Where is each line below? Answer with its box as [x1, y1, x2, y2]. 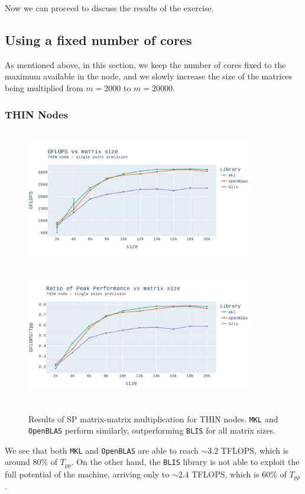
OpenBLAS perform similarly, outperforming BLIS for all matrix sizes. [28, 424, 275, 437]
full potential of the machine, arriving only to [5, 467, 170, 480]
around [5, 455, 30, 468]
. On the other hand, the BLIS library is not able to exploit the [71, 455, 300, 468]
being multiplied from [5, 81, 83, 94]
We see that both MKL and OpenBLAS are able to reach [5, 444, 199, 456]
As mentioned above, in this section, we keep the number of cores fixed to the [5, 58, 286, 70]
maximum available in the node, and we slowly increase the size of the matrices [5, 70, 293, 82]
